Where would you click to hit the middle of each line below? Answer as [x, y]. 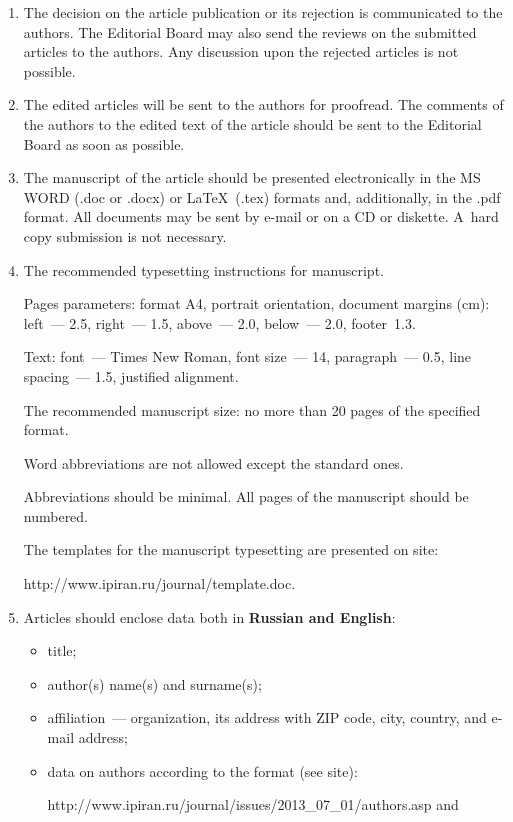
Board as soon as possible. [104, 143]
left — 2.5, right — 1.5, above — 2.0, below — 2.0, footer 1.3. [219, 322]
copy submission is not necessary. [125, 235]
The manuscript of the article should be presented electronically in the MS [252, 177]
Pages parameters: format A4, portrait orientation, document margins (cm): [256, 303]
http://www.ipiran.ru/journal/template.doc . [159, 583]
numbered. [56, 515]
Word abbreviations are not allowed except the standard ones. [213, 462]
